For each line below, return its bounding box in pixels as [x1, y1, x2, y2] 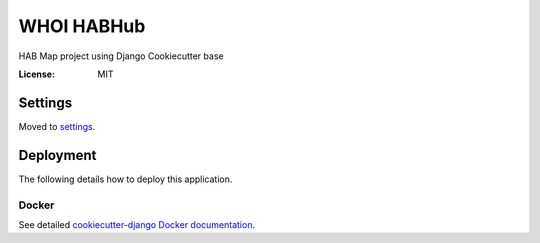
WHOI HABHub [18, 15, 146, 37]
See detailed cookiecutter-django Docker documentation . [18, 218, 255, 230]
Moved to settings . [18, 120, 96, 132]
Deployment [18, 146, 97, 164]
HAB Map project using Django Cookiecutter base [18, 50, 224, 62]
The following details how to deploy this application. [18, 173, 233, 185]
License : [18, 68, 55, 80]
